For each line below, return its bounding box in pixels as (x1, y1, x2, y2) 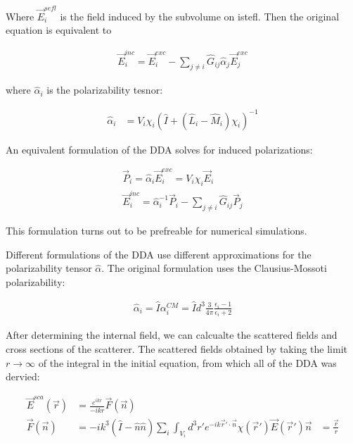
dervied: (6, 369, 40, 384)
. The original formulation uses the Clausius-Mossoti (101, 261, 327, 275)
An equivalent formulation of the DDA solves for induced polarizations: (6, 142, 313, 156)
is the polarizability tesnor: (46, 82, 163, 97)
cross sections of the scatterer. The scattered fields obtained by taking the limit (6, 341, 347, 356)
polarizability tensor (6, 261, 92, 275)
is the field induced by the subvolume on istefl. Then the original (60, 8, 340, 23)
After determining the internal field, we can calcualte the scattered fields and (6, 327, 338, 342)
